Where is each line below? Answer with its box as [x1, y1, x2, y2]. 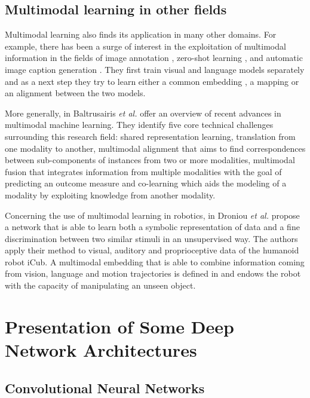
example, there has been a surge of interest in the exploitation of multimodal [5, 39, 286, 52]
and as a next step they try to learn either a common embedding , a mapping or [5, 75, 299, 87]
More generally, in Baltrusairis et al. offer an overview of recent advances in [5, 106, 281, 119]
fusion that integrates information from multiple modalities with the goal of [5, 165, 282, 177]
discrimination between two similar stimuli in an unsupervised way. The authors [5, 232, 298, 244]
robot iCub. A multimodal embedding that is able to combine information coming [5, 255, 305, 268]
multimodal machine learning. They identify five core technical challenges [5, 118, 274, 131]
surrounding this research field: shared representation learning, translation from [5, 130, 296, 142]
